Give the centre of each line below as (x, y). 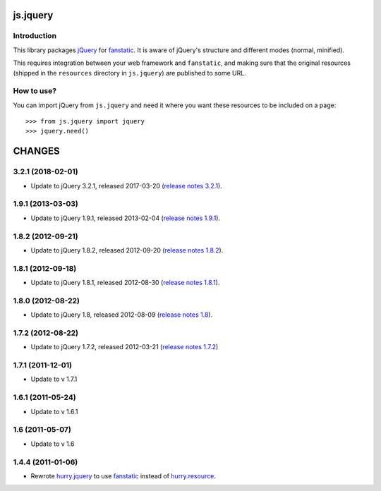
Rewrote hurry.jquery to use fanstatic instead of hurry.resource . (123, 475)
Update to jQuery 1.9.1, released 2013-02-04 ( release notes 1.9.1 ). (126, 218)
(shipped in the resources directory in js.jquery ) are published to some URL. (129, 73)
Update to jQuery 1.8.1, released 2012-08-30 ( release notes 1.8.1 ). (125, 283)
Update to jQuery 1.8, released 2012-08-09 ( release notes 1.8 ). (122, 315)
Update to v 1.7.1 (54, 379)
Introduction (35, 36)
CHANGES (36, 151)
